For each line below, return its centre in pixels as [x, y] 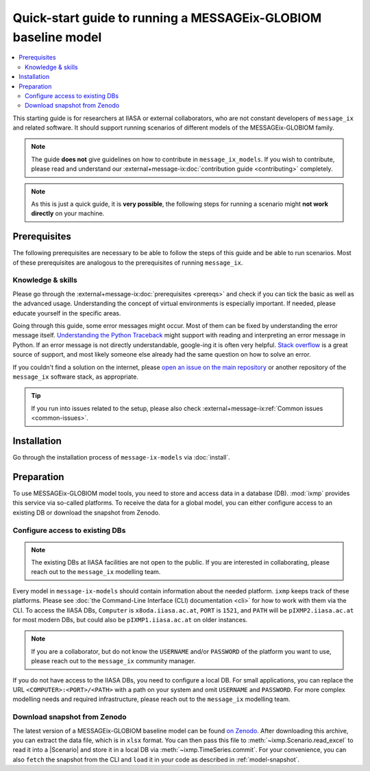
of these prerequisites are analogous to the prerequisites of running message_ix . [128, 262]
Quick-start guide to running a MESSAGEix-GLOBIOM [167, 18]
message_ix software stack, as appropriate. [76, 377]
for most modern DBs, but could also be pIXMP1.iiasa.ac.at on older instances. [130, 620]
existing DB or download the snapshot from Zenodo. [86, 512]
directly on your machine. [68, 213]
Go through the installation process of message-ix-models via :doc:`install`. [122, 458]
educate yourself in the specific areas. [67, 313]
